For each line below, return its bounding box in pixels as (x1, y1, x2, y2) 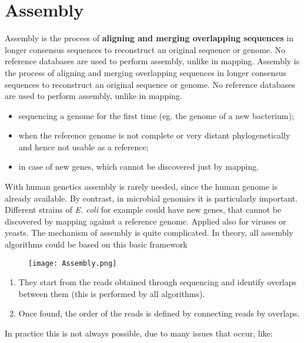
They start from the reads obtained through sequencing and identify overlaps (18, 276, 297, 288)
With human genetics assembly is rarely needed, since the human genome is (5, 180, 278, 193)
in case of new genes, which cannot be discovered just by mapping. (18, 160, 259, 173)
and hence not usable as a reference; (18, 140, 149, 153)
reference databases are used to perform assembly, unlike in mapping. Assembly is (5, 55, 300, 67)
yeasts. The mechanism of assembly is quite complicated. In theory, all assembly (5, 226, 293, 239)
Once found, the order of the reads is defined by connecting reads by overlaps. (18, 307, 300, 319)
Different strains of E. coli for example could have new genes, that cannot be (5, 203, 282, 216)
